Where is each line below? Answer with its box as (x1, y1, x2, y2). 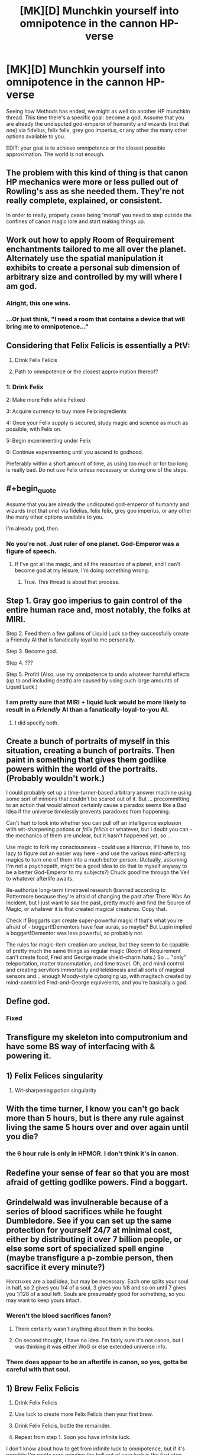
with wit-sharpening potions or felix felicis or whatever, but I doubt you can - (6, 826, 193, 833)
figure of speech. (6, 547, 57, 555)
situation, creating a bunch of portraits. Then (6, 745, 176, 755)
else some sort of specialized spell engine (6, 1243, 164, 1253)
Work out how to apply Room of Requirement (6, 235, 174, 245)
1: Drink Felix (6, 383, 44, 391)
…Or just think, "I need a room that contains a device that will (6, 314, 185, 323)
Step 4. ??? (6, 659, 34, 666)
